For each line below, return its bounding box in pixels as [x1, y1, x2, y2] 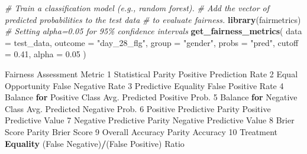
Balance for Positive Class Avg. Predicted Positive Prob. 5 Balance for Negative [5, 91, 298, 103]
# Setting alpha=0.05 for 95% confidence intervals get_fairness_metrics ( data [5, 25, 302, 37]
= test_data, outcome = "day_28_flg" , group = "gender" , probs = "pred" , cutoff [5, 36, 299, 48]
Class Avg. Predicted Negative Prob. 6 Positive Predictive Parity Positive [5, 102, 271, 114]
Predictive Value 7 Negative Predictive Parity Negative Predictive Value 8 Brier [5, 114, 295, 126]
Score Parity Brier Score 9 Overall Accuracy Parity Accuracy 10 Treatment [5, 125, 278, 137]
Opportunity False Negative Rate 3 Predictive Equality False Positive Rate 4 [5, 79, 284, 91]
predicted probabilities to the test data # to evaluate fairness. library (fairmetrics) [5, 13, 301, 25]
